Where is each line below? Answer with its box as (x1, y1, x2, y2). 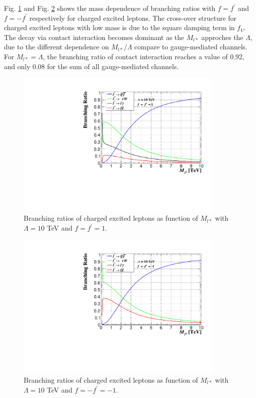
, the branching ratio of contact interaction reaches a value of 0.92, (43, 51, 245, 61)
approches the (201, 32, 244, 42)
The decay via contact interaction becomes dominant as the (4, 32, 184, 42)
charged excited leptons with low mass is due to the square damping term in (4, 22, 235, 33)
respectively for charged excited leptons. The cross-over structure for (29, 12, 237, 23)
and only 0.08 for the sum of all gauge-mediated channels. (4, 61, 179, 71)
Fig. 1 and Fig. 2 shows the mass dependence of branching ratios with (4, 3, 216, 13)
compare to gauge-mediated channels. (134, 41, 248, 52)
